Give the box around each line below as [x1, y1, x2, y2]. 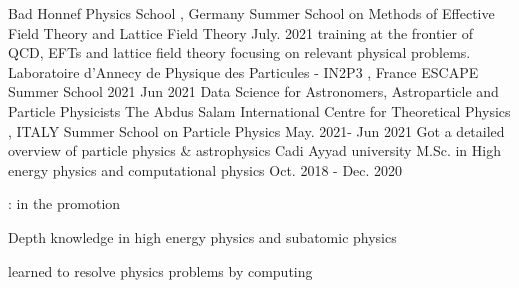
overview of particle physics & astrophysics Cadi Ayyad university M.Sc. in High [8, 140, 501, 161]
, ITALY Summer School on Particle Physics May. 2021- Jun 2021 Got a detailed [8, 120, 505, 141]
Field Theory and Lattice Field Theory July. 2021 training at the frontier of [8, 22, 473, 43]
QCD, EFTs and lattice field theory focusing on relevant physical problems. [8, 42, 471, 63]
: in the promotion [8, 193, 121, 214]
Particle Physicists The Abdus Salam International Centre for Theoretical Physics [8, 100, 511, 121]
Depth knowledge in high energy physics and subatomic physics [8, 226, 397, 247]
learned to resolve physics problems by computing [8, 260, 313, 281]
